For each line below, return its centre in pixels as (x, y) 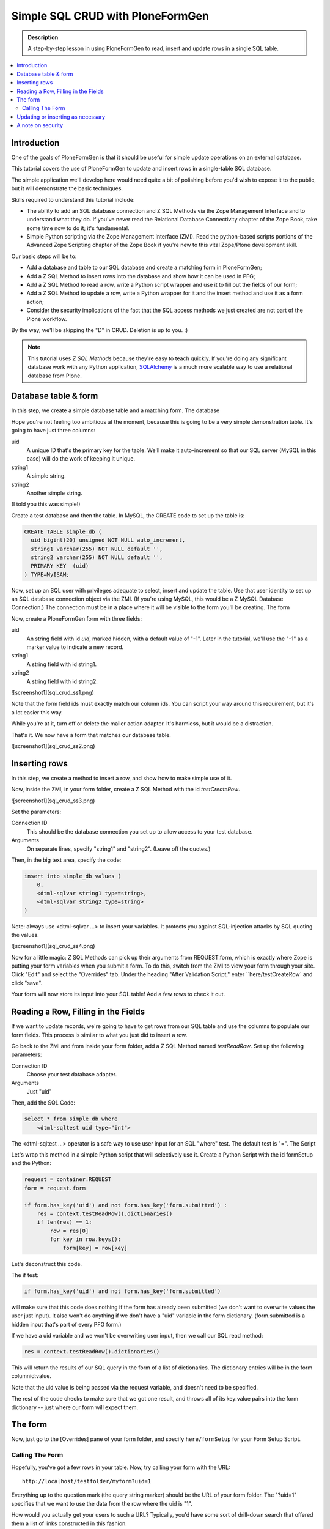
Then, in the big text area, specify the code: (66, 860)
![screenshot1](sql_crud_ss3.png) (53, 801)
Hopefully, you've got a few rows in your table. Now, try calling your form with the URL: (121, 1467)
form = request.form (55, 1188)
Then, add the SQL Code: (43, 1103)
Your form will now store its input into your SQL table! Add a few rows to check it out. (118, 994)
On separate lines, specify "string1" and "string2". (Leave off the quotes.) (119, 849)
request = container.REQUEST (68, 1179)
